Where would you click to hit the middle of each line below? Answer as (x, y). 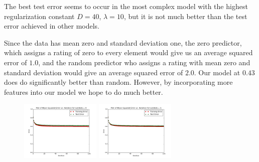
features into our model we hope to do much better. (84, 92)
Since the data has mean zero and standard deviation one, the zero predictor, (123, 42)
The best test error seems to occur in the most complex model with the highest (126, 6)
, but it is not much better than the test (185, 16)
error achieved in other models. (52, 26)
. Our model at (217, 72)
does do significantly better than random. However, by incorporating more (118, 82)
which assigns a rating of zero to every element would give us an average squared (128, 52)
